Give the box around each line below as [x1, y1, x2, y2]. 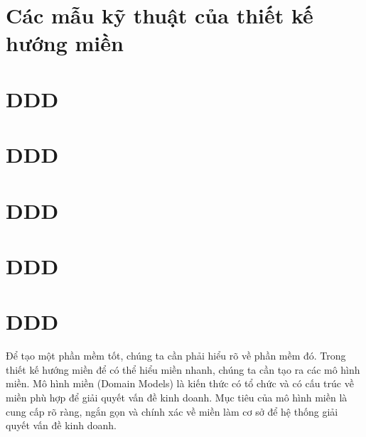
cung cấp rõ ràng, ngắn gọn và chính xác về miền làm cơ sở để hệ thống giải [6, 404, 338, 419]
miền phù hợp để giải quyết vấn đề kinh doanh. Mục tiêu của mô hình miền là [6, 389, 348, 404]
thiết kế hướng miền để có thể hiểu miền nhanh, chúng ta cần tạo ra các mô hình [6, 362, 360, 377]
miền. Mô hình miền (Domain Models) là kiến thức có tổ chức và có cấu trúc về [6, 376, 354, 391]
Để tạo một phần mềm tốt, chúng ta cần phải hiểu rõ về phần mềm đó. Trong [6, 348, 346, 363]
